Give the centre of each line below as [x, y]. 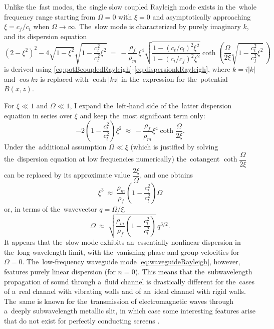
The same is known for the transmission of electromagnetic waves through [119, 301]
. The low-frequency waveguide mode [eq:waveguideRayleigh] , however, [131, 262]
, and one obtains [167, 175]
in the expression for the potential [174, 78]
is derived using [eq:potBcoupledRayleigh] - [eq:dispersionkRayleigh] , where [117, 69]
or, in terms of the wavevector [51, 208]
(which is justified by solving [174, 147]
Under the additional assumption [55, 147]
